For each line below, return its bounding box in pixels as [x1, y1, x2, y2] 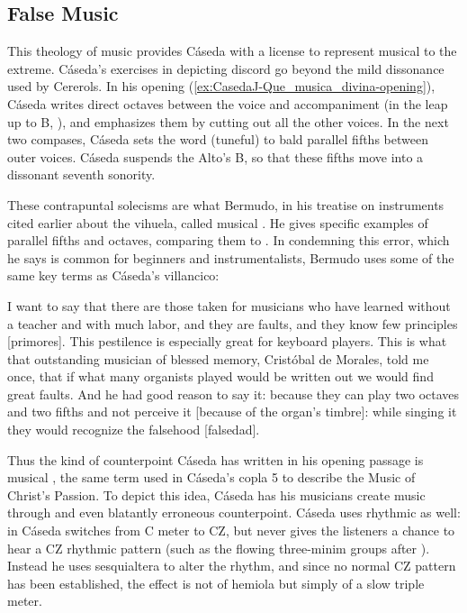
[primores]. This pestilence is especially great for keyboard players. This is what [7, 332, 447, 351]
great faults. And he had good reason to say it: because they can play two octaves [7, 384, 460, 403]
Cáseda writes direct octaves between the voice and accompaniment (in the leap [7, 94, 448, 113]
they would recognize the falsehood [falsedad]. [7, 420, 260, 439]
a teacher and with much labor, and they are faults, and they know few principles [7, 314, 458, 333]
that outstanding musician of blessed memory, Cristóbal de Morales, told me [7, 349, 429, 368]
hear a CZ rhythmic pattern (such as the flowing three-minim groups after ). [7, 538, 430, 557]
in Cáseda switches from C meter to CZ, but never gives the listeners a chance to [7, 521, 455, 540]
